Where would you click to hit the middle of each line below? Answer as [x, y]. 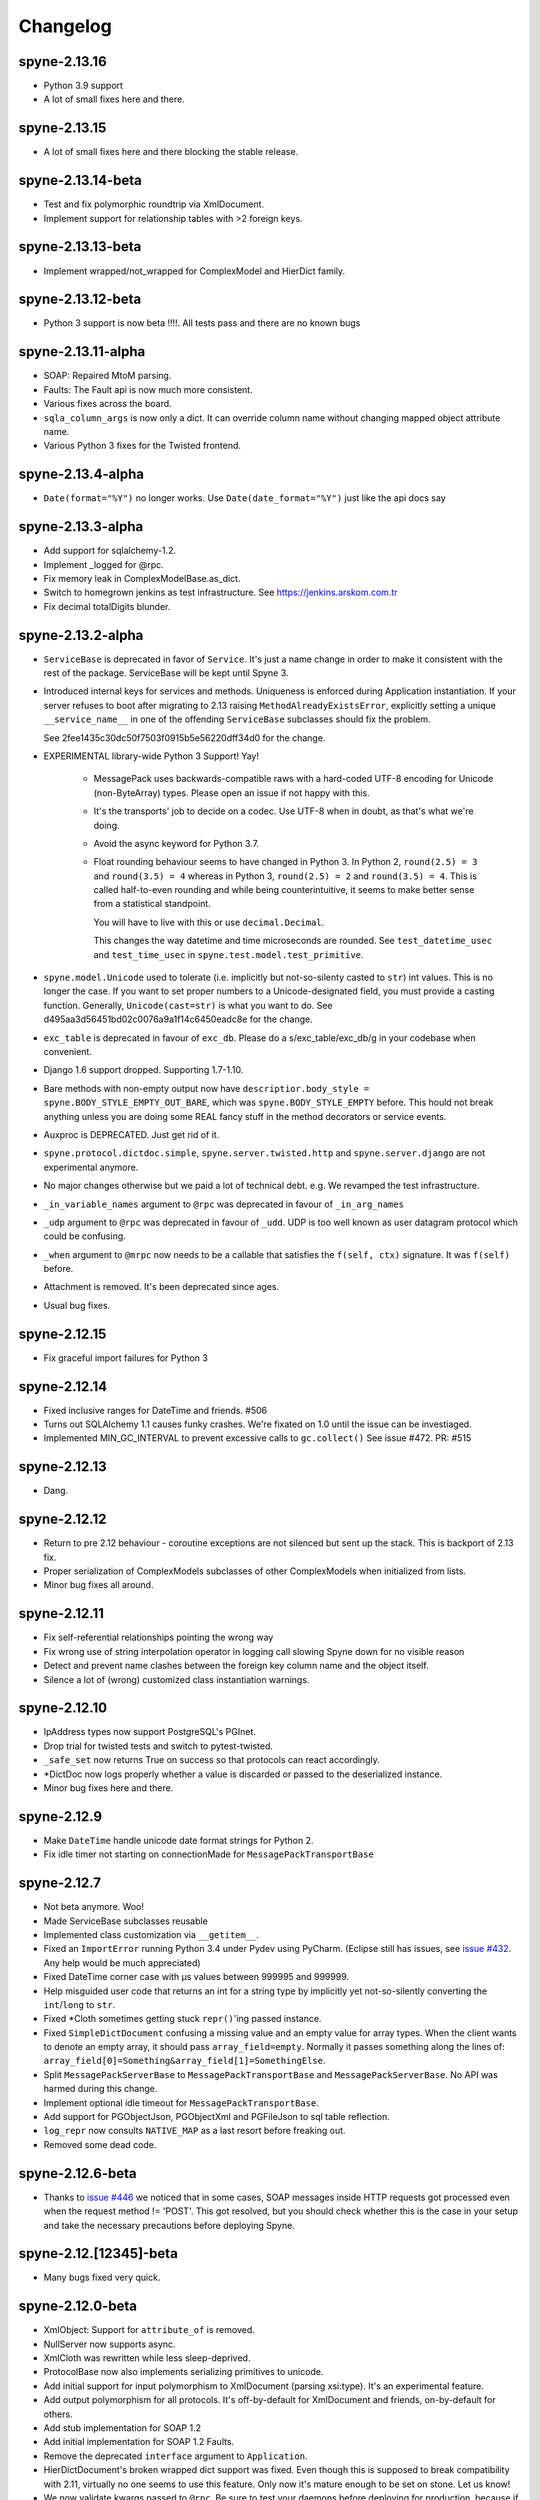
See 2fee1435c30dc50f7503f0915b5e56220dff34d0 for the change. [184, 737]
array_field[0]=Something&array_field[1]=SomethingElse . [184, 2061]
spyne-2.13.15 [62, 128]
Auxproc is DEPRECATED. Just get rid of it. [131, 1134]
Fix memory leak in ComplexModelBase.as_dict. [142, 578]
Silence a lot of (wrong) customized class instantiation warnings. [176, 1679]
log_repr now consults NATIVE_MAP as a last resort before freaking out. [194, 2131]
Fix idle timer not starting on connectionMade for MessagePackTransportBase [208, 1854]
